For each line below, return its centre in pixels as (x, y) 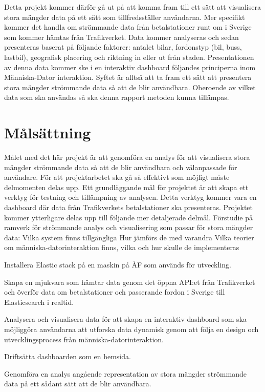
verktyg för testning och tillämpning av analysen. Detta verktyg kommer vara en (130, 197)
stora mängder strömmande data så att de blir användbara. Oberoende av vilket (130, 87)
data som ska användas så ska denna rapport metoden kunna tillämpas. (117, 97)
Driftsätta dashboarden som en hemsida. (68, 356)
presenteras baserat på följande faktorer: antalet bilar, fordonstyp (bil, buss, (123, 47)
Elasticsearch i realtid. (39, 302)
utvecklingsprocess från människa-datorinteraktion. (84, 339)
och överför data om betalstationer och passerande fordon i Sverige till (115, 292)
